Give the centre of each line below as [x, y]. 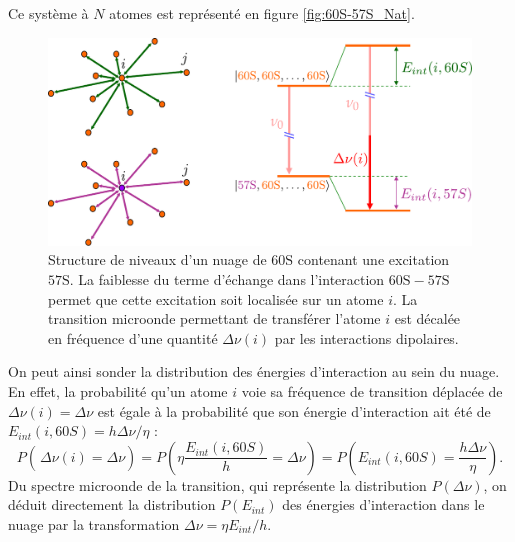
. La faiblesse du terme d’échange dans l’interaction [227, 279]
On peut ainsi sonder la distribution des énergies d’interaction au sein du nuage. [254, 371]
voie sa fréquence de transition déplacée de [372, 391]
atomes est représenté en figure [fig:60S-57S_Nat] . [262, 13]
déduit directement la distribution [112, 504]
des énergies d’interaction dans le [383, 504]
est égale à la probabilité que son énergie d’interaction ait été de [294, 410]
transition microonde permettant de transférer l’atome [214, 318]
